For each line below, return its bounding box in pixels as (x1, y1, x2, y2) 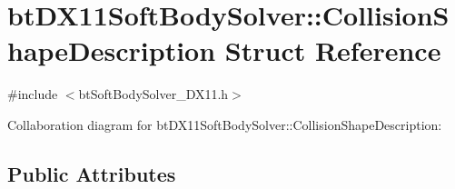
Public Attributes (7, 159, 176, 187)
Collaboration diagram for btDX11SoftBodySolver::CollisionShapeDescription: (7, 114, 442, 134)
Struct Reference (224, 32, 441, 69)
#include (7, 85, 58, 104)
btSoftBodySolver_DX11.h (78, 85, 229, 104)
